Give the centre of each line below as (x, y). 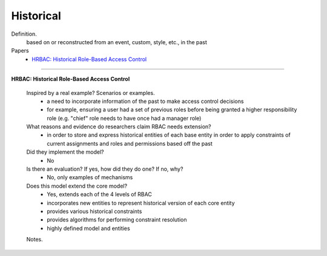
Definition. (24, 34)
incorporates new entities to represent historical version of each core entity (141, 203)
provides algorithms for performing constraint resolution (117, 220)
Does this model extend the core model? (77, 186)
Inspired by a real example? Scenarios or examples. (91, 93)
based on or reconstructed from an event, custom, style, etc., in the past (117, 42)
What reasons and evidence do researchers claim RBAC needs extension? (119, 126)
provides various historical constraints (94, 211)
